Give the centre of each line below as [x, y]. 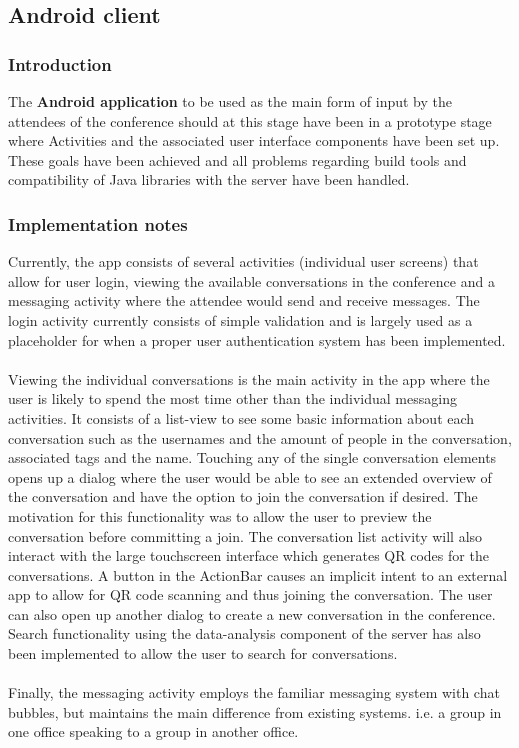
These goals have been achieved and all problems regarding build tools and [237, 159]
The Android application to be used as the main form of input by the [230, 101]
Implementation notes [98, 223]
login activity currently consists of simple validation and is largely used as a [240, 319]
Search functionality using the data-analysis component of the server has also [244, 633]
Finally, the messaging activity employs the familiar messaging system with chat [254, 692]
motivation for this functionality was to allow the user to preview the [220, 515]
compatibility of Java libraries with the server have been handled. [209, 179]
